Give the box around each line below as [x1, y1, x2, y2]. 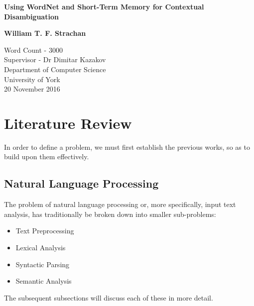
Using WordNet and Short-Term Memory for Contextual [4, 1, 204, 11]
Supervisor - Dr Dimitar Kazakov [4, 54, 106, 65]
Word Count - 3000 [4, 44, 63, 55]
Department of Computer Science [4, 64, 106, 74]
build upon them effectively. [4, 151, 89, 162]
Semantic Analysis [15, 276, 72, 286]
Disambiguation [4, 11, 59, 21]
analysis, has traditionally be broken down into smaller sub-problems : [4, 208, 216, 219]
